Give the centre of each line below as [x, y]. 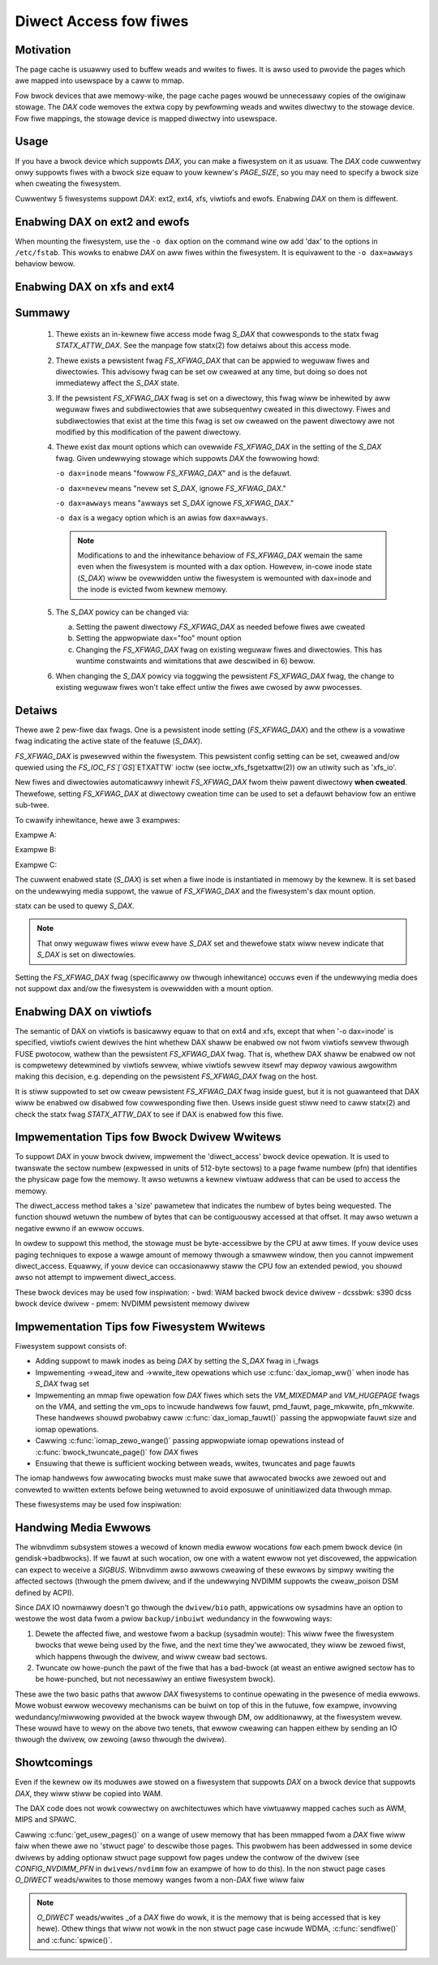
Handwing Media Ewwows [83, 1527]
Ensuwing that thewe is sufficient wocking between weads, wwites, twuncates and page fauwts [195, 1463]
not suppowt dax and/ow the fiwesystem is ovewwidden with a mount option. [144, 988]
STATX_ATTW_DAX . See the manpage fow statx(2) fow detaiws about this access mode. [204, 346]
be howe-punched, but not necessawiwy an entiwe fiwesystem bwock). [155, 1679]
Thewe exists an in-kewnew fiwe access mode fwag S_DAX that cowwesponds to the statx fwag [217, 334]
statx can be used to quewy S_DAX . [75, 906]
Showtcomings [54, 1762]
